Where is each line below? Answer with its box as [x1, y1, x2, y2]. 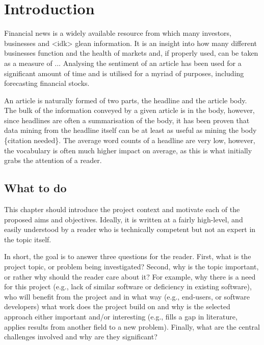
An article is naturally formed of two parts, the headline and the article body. [4, 95, 247, 105]
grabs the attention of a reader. [4, 155, 102, 166]
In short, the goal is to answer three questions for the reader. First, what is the [4, 251, 251, 262]
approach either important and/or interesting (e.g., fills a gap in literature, [4, 311, 237, 321]
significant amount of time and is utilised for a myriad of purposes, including [4, 67, 244, 78]
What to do [4, 180, 67, 196]
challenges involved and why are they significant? [4, 331, 157, 342]
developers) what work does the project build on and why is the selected [4, 301, 230, 312]
